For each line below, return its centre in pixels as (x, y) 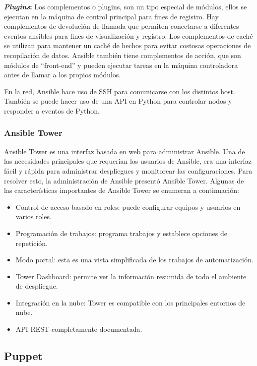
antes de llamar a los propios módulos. (63, 75)
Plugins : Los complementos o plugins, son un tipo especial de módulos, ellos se (126, 6)
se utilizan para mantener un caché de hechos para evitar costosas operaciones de (128, 45)
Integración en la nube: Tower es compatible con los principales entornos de (130, 302)
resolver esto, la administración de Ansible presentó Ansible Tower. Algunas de (124, 180)
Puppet (23, 356)
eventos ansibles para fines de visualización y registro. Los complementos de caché (128, 35)
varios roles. (33, 216)
